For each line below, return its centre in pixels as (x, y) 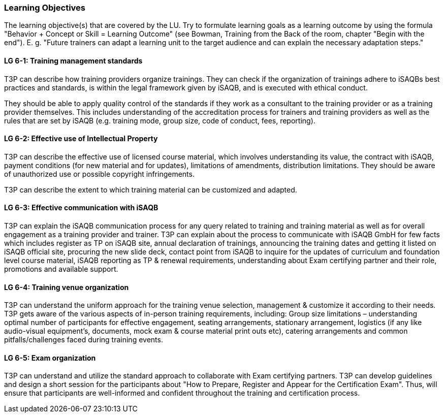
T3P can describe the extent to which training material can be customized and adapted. (151, 189)
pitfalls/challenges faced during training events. (84, 340)
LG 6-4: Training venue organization (67, 287)
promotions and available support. (61, 269)
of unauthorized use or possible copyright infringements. (99, 174)
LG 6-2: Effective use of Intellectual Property (81, 139)
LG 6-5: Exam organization (50, 358)
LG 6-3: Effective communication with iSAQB (81, 208)
